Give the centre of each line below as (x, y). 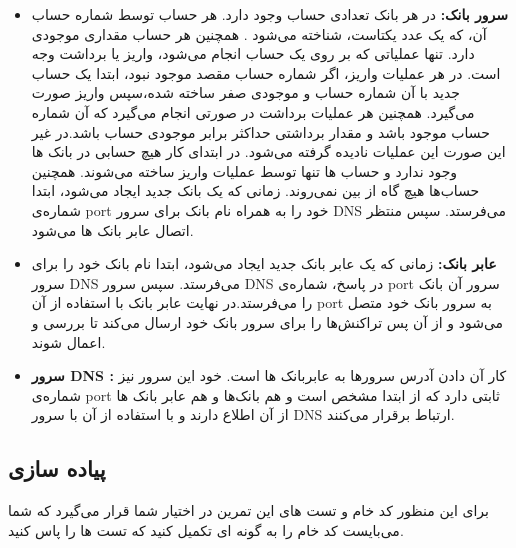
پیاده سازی (57, 468)
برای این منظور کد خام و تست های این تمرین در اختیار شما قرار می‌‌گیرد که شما (248, 510)
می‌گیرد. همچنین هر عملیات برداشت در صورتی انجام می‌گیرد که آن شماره (253, 111)
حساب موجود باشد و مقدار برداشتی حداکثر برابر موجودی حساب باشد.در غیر (260, 131)
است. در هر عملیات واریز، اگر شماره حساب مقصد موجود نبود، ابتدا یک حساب (266, 72)
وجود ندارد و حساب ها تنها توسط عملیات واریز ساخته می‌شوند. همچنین (244, 170)
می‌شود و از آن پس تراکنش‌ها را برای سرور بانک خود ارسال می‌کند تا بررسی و (267, 321)
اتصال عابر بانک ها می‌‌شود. (112, 229)
